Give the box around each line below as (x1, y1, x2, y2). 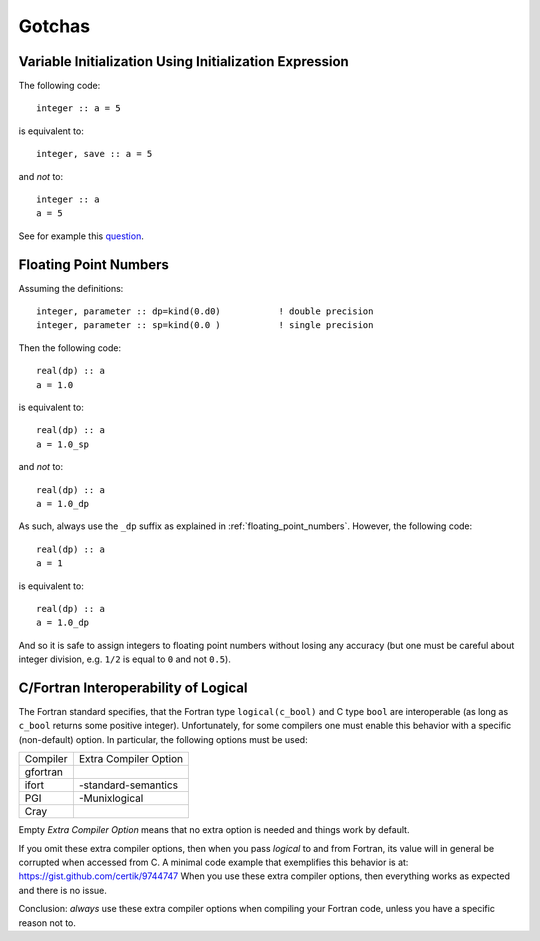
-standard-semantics (78, 778, 179, 792)
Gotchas (18, 15, 91, 37)
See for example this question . (18, 230, 144, 242)
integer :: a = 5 (36, 103, 121, 114)
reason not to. (18, 916, 77, 929)
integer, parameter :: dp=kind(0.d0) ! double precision (36, 306, 374, 317)
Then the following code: (18, 341, 122, 354)
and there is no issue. (18, 884, 107, 896)
